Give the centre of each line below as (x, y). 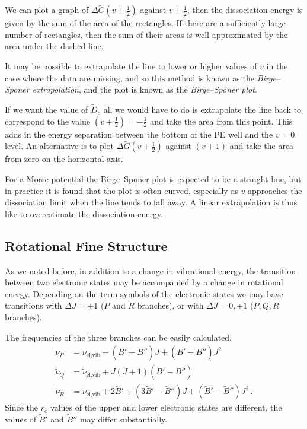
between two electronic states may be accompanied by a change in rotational (144, 282)
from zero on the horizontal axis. (64, 159)
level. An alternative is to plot (60, 146)
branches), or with (170, 305)
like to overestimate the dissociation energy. (84, 213)
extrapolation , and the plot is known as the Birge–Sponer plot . (145, 89)
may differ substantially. (124, 419)
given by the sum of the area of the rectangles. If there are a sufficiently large (145, 23)
